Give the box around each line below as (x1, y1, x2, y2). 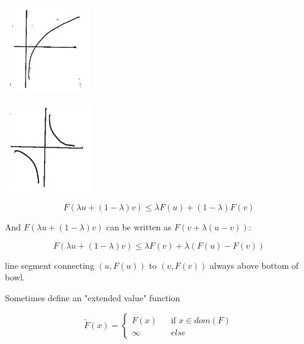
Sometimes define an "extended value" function (5, 291, 180, 304)
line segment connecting (5, 258, 94, 271)
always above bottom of (210, 258, 299, 271)
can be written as (106, 221, 172, 233)
